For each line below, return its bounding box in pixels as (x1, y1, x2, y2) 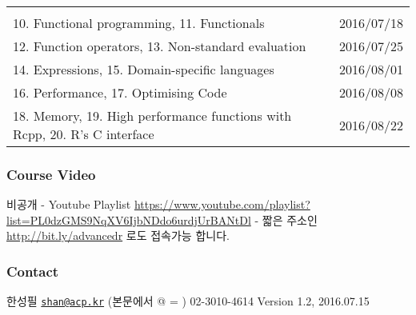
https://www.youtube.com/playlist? (134, 196, 310, 213)
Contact (6, 261, 59, 281)
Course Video (6, 164, 96, 184)
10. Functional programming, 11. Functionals (13, 14, 265, 32)
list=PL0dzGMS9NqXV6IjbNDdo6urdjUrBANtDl (6, 211, 251, 228)
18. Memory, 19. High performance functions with (13, 106, 292, 125)
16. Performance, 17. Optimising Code (13, 83, 227, 102)
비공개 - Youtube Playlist (6, 196, 131, 213)
